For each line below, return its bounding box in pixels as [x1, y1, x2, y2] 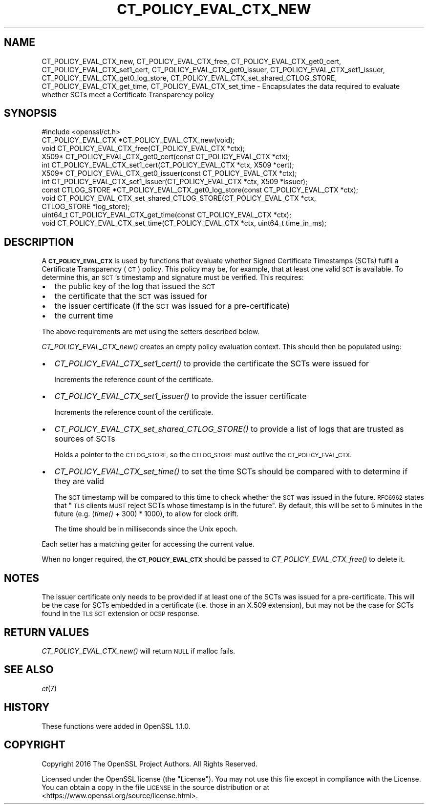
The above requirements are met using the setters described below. [42, 327, 260, 336]
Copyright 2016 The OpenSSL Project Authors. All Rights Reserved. [42, 759, 258, 768]
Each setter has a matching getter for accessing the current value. [42, 540, 255, 549]
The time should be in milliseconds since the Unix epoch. [54, 525, 238, 533]
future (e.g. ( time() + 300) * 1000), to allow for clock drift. [54, 510, 239, 518]
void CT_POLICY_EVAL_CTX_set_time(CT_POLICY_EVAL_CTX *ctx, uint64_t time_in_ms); [42, 219, 326, 228]
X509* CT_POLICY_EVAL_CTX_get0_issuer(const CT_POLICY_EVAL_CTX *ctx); [42, 169, 297, 178]
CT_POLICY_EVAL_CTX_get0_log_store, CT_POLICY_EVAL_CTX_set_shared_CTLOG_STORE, [42, 73, 337, 82]
